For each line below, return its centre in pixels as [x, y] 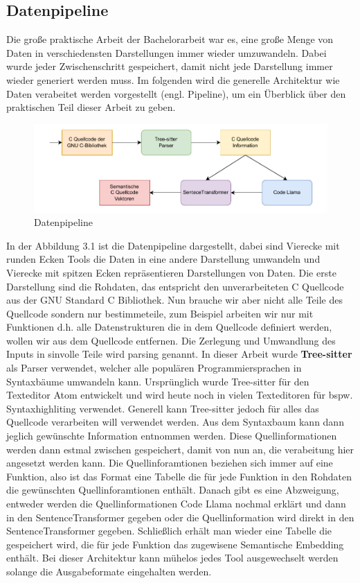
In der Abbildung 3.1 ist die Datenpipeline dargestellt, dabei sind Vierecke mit [173, 245]
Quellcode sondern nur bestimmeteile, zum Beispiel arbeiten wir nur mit [160, 313]
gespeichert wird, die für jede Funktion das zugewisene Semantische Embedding [175, 544]
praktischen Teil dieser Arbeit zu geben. [91, 107]
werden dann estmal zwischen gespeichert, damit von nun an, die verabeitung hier [180, 449]
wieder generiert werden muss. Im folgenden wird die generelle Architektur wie [173, 79]
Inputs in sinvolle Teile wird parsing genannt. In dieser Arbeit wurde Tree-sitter [179, 354]
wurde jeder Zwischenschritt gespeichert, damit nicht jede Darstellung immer [170, 66]
